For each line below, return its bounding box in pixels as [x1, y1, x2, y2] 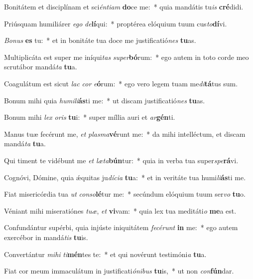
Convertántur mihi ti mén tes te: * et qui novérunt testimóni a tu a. [4, 249, 207, 259]
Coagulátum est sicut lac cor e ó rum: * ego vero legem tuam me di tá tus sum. [4, 78, 238, 88]
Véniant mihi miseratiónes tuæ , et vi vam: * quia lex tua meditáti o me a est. [4, 205, 237, 216]
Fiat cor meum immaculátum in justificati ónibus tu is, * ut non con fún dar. [4, 266, 234, 276]
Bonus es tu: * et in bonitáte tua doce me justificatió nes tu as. [4, 35, 196, 45]
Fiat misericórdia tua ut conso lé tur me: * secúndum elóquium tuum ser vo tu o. [4, 189, 246, 199]
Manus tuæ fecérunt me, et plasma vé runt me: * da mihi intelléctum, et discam [4, 128, 246, 139]
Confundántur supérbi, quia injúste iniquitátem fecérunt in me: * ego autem [4, 222, 238, 233]
